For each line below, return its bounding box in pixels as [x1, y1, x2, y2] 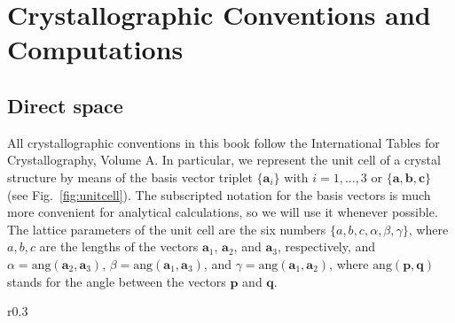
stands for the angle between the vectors [7, 272, 226, 290]
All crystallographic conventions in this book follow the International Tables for [7, 133, 440, 151]
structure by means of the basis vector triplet [7, 167, 253, 186]
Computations [7, 31, 184, 67]
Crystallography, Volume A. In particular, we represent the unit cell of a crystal [7, 150, 441, 169]
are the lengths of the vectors [39, 237, 199, 256]
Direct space [7, 91, 123, 119]
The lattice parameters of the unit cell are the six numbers [7, 219, 326, 238]
